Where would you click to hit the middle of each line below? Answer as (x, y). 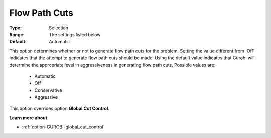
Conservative (48, 90)
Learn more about (28, 118)
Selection (59, 28)
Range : (17, 34)
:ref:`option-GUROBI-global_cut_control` (63, 127)
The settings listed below (75, 34)
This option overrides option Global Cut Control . (59, 109)
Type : (16, 28)
